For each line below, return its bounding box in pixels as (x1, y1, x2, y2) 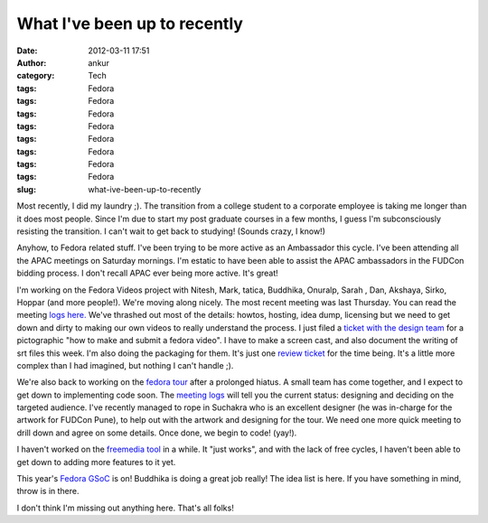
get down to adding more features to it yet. (16, 456, 176, 467)
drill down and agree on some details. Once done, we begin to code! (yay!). (16, 427, 297, 438)
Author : (16, 57, 47, 68)
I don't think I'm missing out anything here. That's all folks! (16, 502, 234, 513)
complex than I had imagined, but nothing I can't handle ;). (16, 360, 234, 370)
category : (16, 70, 55, 81)
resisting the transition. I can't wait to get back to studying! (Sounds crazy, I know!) (16, 226, 325, 237)
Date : (16, 45, 38, 56)
